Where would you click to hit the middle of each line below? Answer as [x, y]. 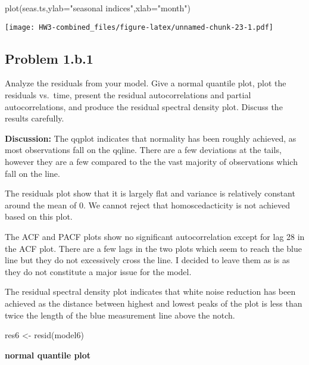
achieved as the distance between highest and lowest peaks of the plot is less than [154, 303]
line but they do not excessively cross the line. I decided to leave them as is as [147, 260]
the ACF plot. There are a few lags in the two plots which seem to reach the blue [154, 248]
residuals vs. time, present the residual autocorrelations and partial [128, 95]
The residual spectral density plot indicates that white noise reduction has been [150, 291]
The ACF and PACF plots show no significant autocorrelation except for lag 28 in [155, 236]
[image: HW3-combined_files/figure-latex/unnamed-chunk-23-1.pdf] [139, 27]
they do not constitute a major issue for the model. [98, 271]
